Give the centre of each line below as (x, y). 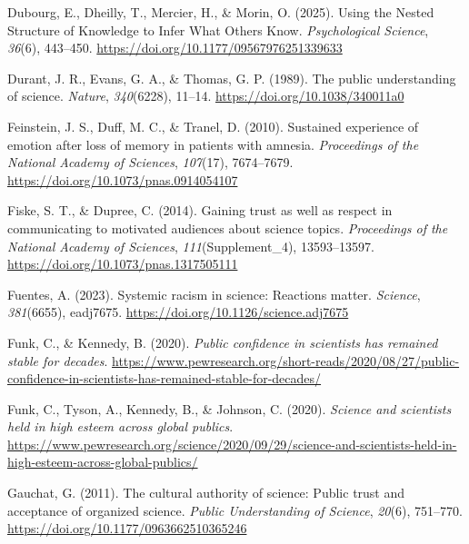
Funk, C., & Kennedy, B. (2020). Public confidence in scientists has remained (223, 342)
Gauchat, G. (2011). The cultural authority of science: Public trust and (206, 493)
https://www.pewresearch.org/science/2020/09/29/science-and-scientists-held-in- (232, 444)
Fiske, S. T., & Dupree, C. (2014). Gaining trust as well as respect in (200, 210)
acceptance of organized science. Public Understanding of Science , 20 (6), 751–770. (235, 510)
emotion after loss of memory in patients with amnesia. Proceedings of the (213, 144)
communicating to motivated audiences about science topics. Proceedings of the (228, 227)
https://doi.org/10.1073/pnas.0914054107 (123, 179)
